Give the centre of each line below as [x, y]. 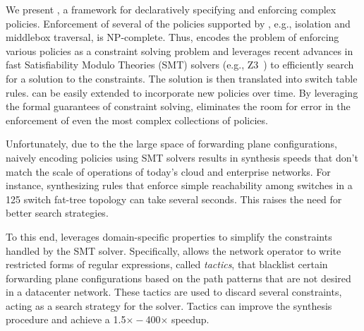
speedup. [190, 319]
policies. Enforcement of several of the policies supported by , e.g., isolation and [178, 23]
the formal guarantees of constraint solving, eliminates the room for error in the [178, 106]
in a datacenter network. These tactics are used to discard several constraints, [174, 292]
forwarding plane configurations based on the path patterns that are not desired [178, 278]
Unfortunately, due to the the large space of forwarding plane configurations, [171, 144]
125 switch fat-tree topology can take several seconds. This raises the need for [174, 199]
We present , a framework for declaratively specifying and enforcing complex [171, 9]
